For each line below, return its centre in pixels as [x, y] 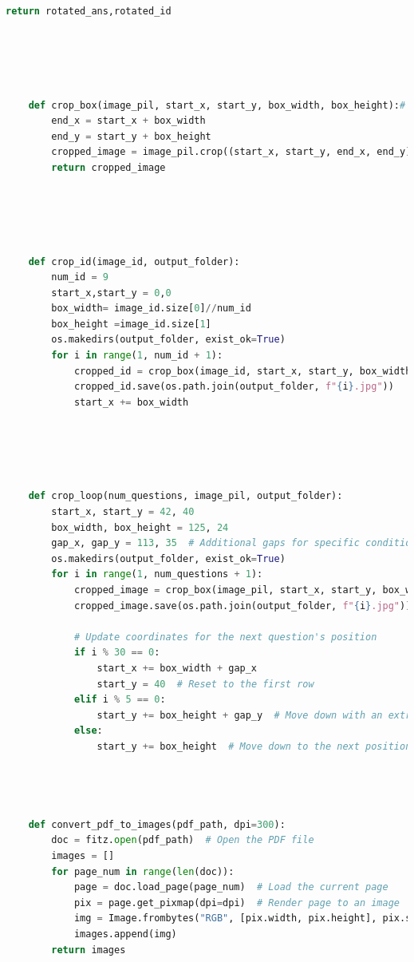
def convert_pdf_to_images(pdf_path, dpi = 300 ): [157, 824]
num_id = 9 [80, 277]
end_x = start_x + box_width [128, 121]
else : [88, 731]
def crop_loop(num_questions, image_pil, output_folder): [185, 496]
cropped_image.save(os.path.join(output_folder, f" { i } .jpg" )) [242, 606]
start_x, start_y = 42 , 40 [123, 512]
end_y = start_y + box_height [131, 136]
